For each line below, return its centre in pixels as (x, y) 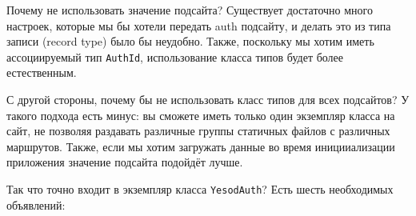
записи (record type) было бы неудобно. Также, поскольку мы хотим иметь (190, 41)
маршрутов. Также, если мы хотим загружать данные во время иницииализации (201, 146)
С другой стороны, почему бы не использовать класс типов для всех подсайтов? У (208, 100)
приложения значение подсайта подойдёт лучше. (125, 162)
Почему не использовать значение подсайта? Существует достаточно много (190, 10)
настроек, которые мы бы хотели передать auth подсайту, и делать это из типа (199, 25)
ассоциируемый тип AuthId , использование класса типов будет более (175, 56)
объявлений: (36, 204)
